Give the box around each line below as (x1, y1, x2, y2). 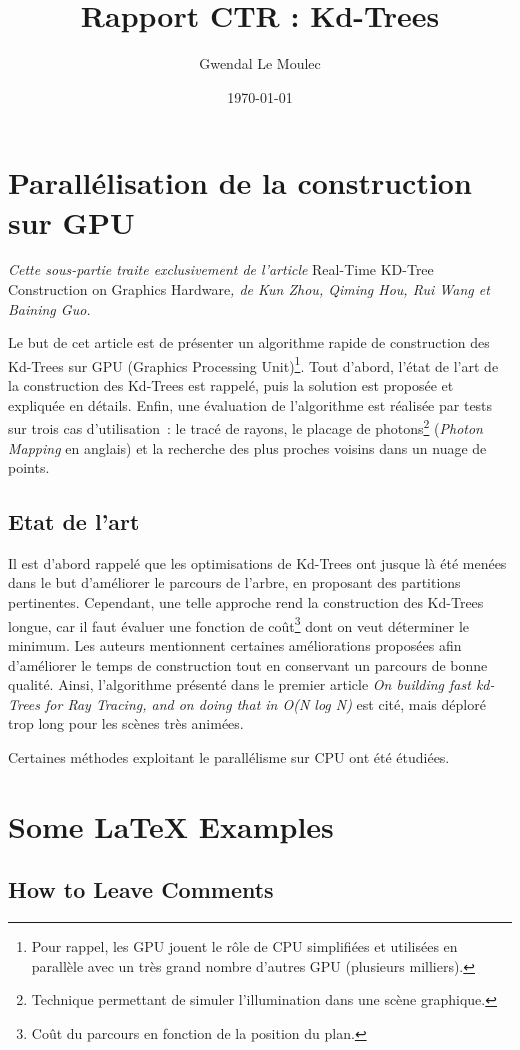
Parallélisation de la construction (8, 162, 472, 203)
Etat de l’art (8, 506, 140, 537)
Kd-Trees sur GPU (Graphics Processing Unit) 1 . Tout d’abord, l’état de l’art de (8, 352, 499, 376)
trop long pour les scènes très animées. (8, 713, 244, 734)
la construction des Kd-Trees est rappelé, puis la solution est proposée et (8, 375, 454, 396)
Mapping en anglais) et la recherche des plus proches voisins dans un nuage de (8, 437, 487, 458)
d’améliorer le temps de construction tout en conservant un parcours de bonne (8, 654, 488, 675)
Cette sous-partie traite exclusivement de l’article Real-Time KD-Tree (8, 259, 434, 280)
